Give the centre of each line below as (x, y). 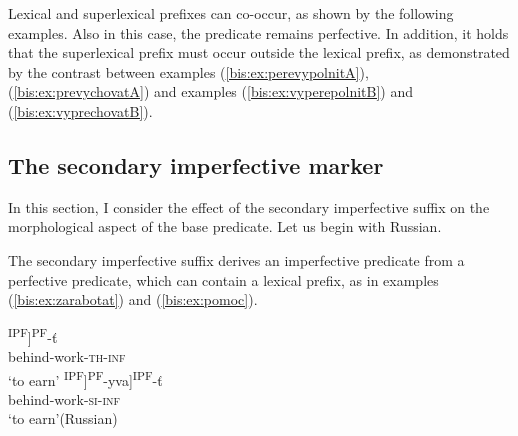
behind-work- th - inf (67, 355)
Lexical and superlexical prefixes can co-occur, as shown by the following (231, 13)
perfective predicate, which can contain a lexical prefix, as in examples (223, 279)
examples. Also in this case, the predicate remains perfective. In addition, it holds (258, 32)
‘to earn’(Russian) (63, 418)
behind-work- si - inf (64, 398)
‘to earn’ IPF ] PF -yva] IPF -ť (85, 378)
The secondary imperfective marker (196, 164)
